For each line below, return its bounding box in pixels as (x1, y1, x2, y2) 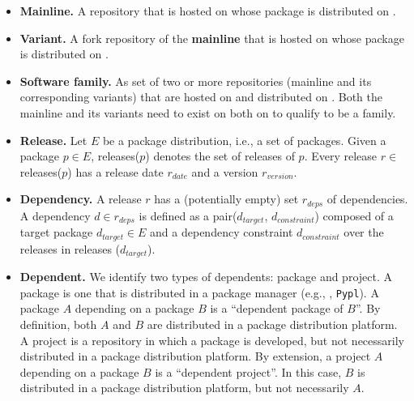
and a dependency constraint (150, 224, 293, 241)
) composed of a (314, 207, 394, 224)
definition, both (19, 316, 97, 332)
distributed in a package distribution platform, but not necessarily (19, 379, 349, 396)
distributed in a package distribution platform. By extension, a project (19, 348, 371, 365)
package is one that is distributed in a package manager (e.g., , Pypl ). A (19, 284, 379, 301)
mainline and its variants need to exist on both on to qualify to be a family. (19, 104, 396, 121)
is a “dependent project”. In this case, (155, 363, 342, 380)
